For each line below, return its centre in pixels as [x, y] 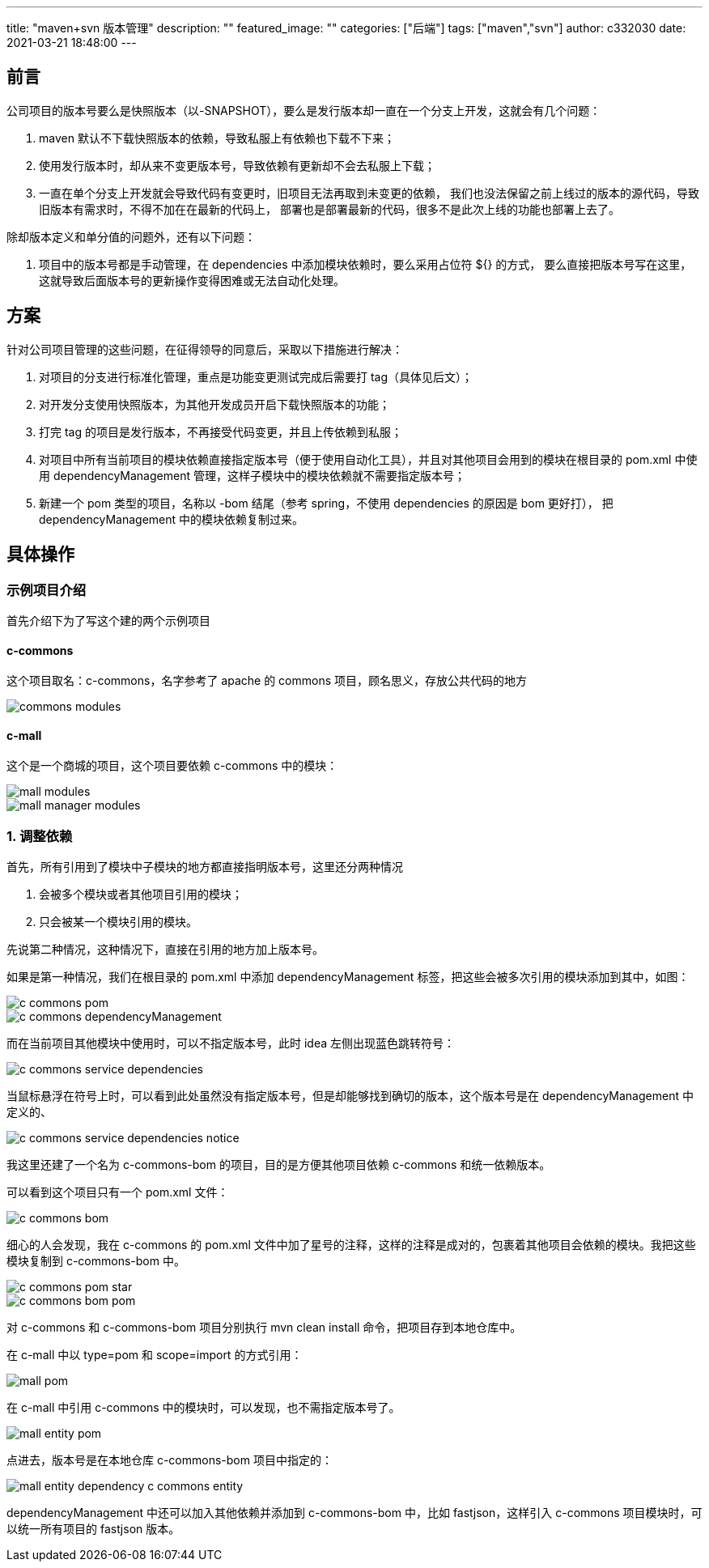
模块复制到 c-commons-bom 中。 [96, 1261]
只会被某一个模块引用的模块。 [118, 922]
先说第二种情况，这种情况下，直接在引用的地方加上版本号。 [165, 950]
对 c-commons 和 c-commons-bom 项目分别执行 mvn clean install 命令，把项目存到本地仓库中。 [264, 1328]
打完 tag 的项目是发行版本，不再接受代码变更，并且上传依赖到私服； [221, 431]
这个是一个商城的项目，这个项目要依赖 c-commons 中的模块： [172, 766]
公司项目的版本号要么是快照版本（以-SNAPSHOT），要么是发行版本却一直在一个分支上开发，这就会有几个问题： [304, 110]
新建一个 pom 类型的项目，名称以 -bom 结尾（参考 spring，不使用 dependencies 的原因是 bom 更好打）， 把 [326, 503]
